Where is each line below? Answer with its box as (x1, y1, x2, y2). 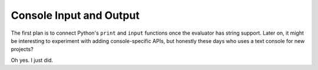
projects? (11, 46, 34, 53)
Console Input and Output (11, 9, 140, 22)
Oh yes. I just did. (11, 56, 53, 64)
